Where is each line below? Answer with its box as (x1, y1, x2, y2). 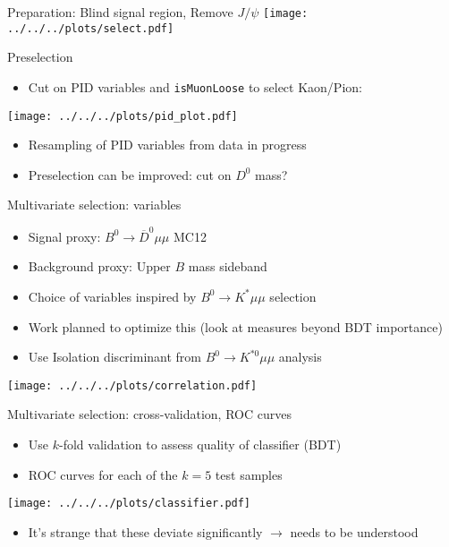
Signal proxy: (28, 226, 101, 245)
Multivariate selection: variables (7, 195, 182, 214)
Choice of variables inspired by (28, 286, 197, 305)
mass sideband (188, 257, 267, 276)
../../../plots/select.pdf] (7, 21, 174, 35)
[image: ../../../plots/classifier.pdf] (7, 497, 251, 510)
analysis (278, 347, 322, 366)
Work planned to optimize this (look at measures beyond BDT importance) (28, 317, 443, 336)
